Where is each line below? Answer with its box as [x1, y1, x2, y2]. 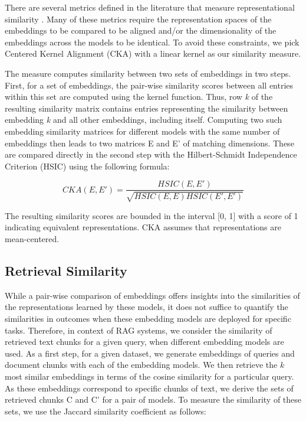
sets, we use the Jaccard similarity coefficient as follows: [5, 404, 206, 417]
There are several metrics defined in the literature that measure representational [5, 1, 295, 13]
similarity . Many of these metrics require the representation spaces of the [5, 12, 272, 25]
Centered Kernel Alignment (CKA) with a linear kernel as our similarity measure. [5, 47, 301, 60]
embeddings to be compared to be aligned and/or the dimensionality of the [5, 24, 277, 37]
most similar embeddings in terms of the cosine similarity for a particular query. [5, 370, 294, 382]
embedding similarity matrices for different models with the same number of [5, 125, 280, 137]
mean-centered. [5, 232, 60, 244]
